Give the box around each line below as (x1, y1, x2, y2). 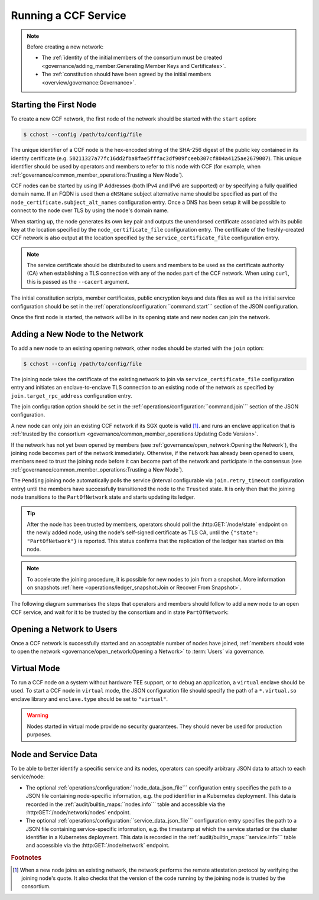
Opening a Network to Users (11, 624, 118, 634)
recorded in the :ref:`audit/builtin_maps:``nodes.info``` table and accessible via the (25, 801, 226, 808)
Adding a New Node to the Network (11, 329, 144, 339)
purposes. (27, 731, 52, 738)
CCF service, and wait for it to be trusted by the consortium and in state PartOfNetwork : (11, 609, 229, 616)
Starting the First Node (11, 100, 97, 110)
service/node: (11, 773, 45, 780)
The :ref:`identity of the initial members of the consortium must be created (41, 54, 223, 61)
